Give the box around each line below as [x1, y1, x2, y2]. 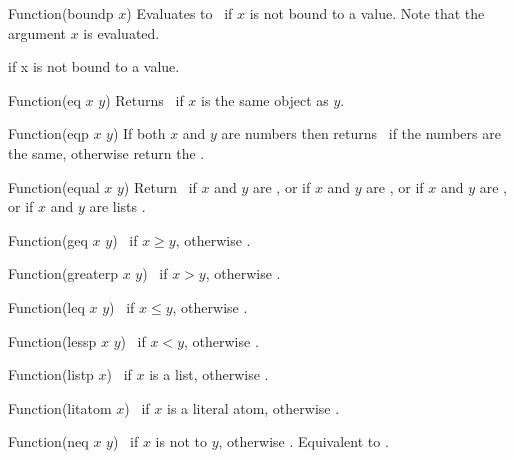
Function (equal [8, 176, 100, 197]
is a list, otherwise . [149, 364, 269, 385]
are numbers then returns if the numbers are [221, 123, 501, 144]
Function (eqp [8, 123, 89, 144]
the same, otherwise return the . [8, 142, 205, 163]
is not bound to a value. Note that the [249, 3, 485, 23]
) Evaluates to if [126, 3, 233, 23]
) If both [112, 123, 166, 144]
